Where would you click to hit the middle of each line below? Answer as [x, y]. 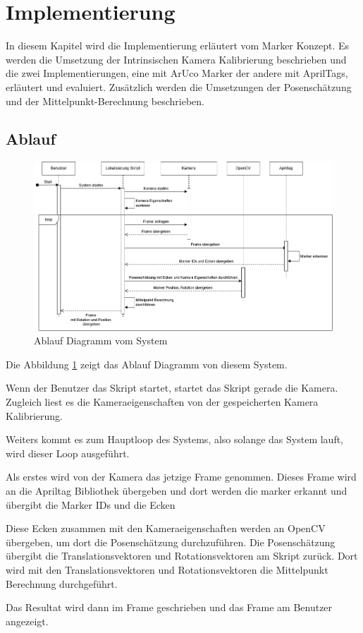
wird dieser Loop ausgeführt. [68, 453]
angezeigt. [27, 621]
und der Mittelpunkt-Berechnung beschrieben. [105, 101]
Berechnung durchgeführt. [62, 583]
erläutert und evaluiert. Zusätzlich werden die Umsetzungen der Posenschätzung [179, 86]
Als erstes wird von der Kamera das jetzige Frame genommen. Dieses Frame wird [181, 477]
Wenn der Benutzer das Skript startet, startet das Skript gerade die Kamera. [172, 388]
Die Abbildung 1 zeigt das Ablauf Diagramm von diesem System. [147, 364]
